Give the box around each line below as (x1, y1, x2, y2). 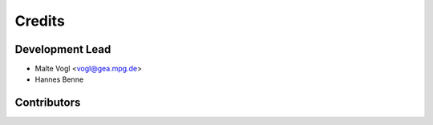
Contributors (14, 96, 81, 110)
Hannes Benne (34, 75, 84, 84)
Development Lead (14, 42, 111, 56)
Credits (14, 12, 66, 30)
